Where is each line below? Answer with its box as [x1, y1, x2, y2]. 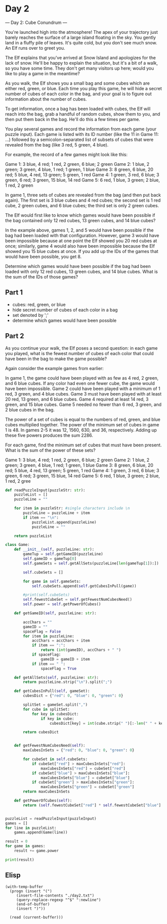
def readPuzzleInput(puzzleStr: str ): [5, 488, 85, 493]
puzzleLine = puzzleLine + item [23, 511, 90, 516]
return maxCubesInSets [23, 789, 70, 794]
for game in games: [5, 844, 46, 849]
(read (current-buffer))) [9, 915, 64, 920]
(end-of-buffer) [16, 902, 50, 907]
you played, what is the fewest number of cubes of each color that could [5, 350, 154, 356]
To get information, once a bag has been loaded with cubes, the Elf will [5, 106, 151, 112]
